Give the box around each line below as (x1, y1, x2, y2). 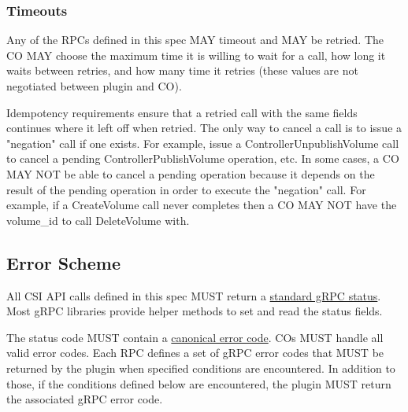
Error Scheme (6, 250, 121, 274)
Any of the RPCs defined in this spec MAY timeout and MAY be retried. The (6, 31, 384, 48)
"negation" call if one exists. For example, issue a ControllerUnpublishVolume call (6, 134, 399, 151)
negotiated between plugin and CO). (6, 78, 182, 94)
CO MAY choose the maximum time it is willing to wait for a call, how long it (6, 46, 386, 63)
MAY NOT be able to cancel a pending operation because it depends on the (6, 165, 375, 182)
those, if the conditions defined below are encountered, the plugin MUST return (6, 375, 391, 392)
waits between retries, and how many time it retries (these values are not (6, 62, 358, 79)
